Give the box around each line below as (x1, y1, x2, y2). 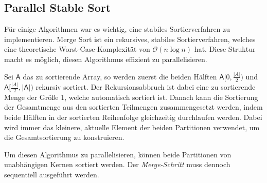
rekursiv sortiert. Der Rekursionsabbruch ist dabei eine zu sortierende (35, 82, 256, 92)
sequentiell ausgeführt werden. (4, 169, 99, 180)
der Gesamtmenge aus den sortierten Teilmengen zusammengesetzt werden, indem (4, 101, 263, 112)
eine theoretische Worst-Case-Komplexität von (4, 44, 150, 54)
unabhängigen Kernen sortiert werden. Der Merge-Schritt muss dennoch (4, 159, 230, 170)
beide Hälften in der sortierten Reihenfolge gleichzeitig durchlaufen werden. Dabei (4, 112, 262, 123)
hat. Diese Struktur (194, 44, 256, 54)
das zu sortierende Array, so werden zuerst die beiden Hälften (23, 71, 217, 82)
